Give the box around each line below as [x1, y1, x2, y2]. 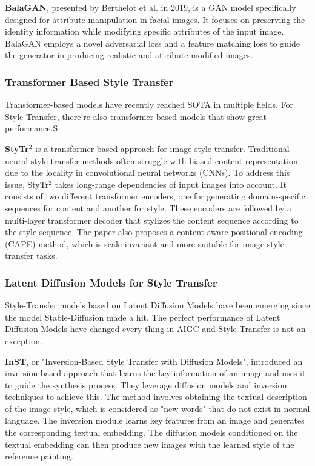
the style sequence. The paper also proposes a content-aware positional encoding [5, 225, 303, 238]
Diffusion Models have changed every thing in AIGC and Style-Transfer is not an [5, 322, 306, 335]
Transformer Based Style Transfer [5, 74, 174, 89]
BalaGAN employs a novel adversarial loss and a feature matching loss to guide [5, 36, 300, 49]
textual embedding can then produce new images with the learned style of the [5, 438, 294, 450]
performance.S [5, 122, 58, 135]
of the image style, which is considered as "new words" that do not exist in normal [5, 402, 310, 414]
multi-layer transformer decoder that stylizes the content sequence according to [5, 213, 299, 226]
